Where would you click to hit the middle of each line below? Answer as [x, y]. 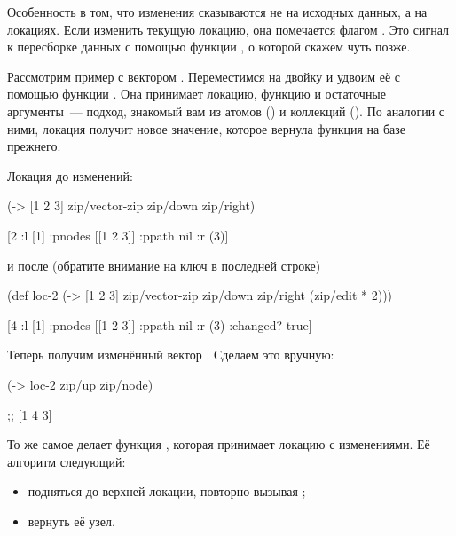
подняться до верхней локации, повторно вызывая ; [167, 491]
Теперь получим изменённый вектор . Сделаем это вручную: [171, 355]
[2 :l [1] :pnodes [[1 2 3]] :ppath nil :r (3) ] [118, 235]
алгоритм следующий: [67, 461]
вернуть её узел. [71, 520]
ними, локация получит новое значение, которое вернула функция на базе [207, 128]
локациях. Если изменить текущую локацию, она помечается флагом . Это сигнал [228, 29]
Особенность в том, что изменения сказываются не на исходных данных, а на [217, 12]
